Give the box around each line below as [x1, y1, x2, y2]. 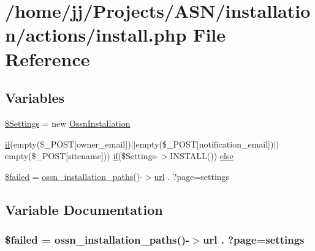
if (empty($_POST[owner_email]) [5, 137, 131, 150]
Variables [5, 88, 65, 107]
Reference [5, 46, 90, 71]
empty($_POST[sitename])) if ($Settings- [5, 149, 159, 162]
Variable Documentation [5, 200, 163, 219]
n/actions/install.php [5, 22, 187, 47]
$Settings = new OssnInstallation [5, 116, 131, 129]
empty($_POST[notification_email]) [135, 137, 274, 150]
